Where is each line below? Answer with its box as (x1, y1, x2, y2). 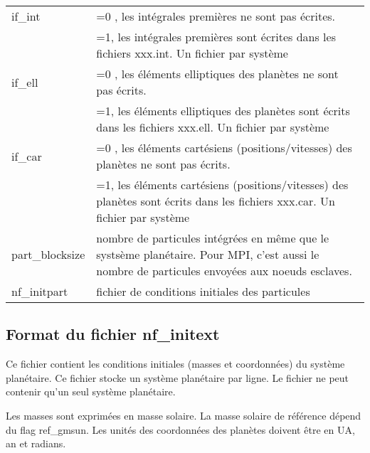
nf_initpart (11, 283, 68, 299)
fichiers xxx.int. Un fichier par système (96, 45, 288, 61)
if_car (11, 147, 42, 164)
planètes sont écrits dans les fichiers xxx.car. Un (96, 193, 335, 209)
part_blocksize (11, 246, 85, 262)
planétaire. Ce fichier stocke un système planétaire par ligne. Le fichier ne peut (6, 370, 349, 385)
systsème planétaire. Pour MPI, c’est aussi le (96, 246, 319, 262)
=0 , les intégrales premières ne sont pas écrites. (96, 8, 335, 24)
